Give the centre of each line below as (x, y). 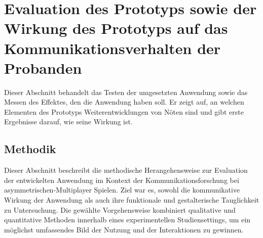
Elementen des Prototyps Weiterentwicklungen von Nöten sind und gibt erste (124, 111)
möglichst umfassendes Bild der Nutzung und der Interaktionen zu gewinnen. (124, 229)
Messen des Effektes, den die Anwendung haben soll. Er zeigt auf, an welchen (124, 102)
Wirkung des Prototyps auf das (116, 28)
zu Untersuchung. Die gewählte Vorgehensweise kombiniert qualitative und (120, 209)
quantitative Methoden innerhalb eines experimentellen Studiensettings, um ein (127, 220)
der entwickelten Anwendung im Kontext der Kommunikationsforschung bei (122, 180)
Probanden (43, 67)
